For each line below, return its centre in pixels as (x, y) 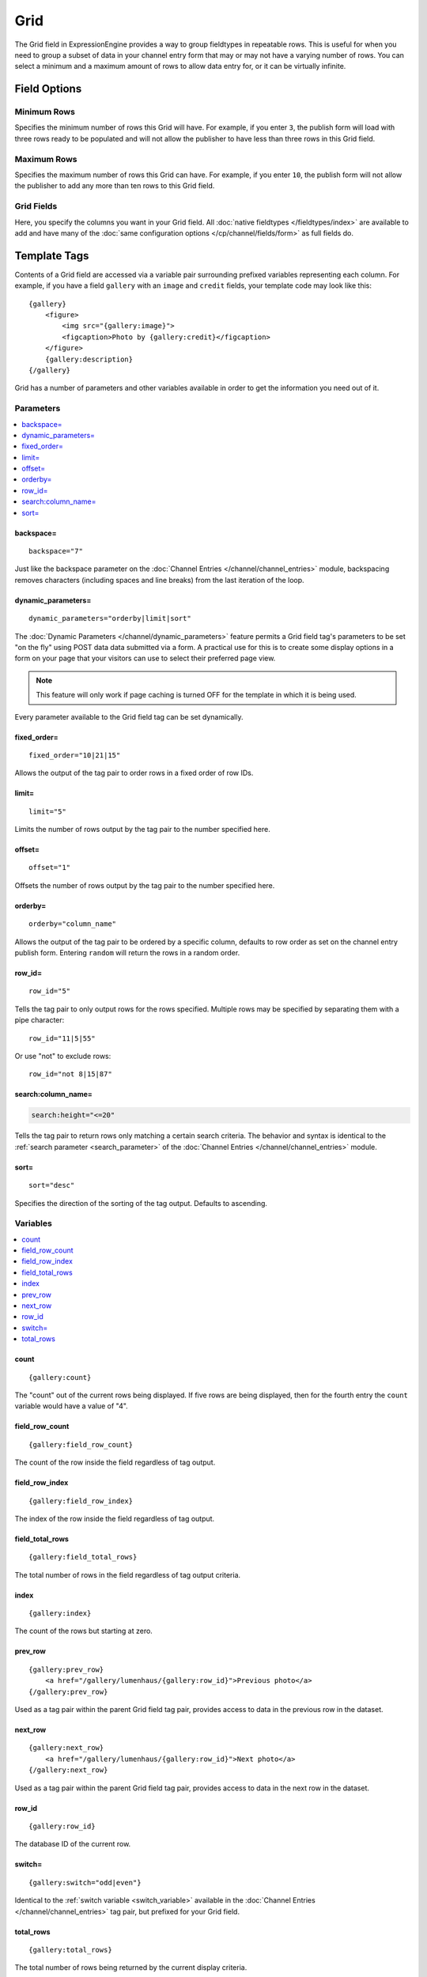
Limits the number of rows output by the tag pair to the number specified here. (142, 830)
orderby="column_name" (73, 924)
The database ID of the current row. (73, 1844)
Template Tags (52, 256)
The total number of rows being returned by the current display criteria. (131, 1968)
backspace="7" (56, 551)
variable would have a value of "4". (71, 1406)
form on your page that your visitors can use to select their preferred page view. (145, 658)
